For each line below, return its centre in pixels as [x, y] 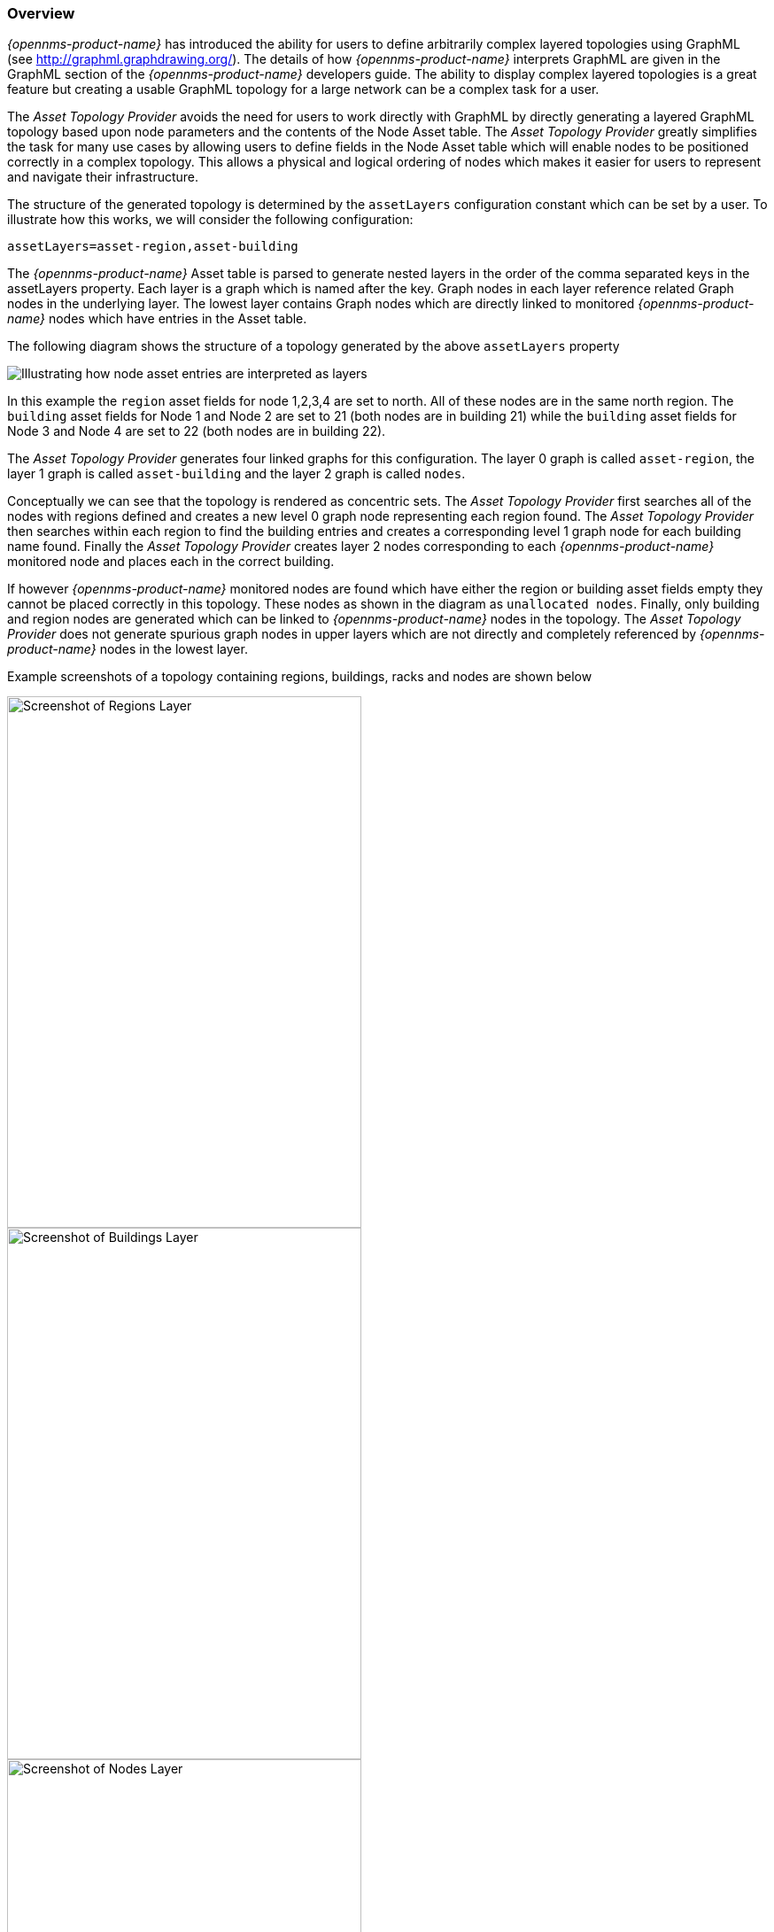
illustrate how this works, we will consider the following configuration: [210, 220]
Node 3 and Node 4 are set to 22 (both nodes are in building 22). [197, 431]
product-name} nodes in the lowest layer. [128, 649]
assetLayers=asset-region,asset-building [153, 247]
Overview [41, 13]
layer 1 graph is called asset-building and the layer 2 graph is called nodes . [236, 474]
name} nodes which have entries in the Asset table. [157, 319]
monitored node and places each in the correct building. [171, 562]
